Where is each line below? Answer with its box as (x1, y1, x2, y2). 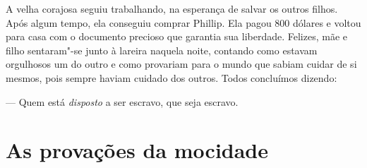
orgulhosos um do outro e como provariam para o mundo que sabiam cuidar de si (6, 56, 357, 71)
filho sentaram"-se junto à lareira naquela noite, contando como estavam (6, 42, 318, 57)
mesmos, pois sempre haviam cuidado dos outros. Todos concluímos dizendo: (6, 70, 337, 85)
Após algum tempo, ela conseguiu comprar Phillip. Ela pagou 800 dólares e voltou (6, 15, 361, 30)
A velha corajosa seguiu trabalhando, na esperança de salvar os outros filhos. (6, 1, 338, 16)
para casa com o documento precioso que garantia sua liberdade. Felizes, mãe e (6, 29, 347, 44)
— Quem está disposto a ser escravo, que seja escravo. (6, 94, 239, 109)
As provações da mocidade (6, 136, 269, 164)
